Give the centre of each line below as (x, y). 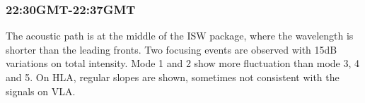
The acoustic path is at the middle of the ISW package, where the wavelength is (180, 36)
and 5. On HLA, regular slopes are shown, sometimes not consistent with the (173, 77)
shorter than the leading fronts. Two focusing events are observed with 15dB (172, 49)
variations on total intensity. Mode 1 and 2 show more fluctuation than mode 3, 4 (183, 63)
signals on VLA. (41, 91)
